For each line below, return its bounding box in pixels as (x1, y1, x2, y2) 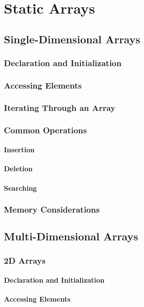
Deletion (4, 163, 33, 174)
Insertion (4, 144, 35, 155)
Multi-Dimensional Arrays (4, 229, 138, 244)
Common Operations (4, 124, 87, 136)
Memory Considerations (4, 203, 100, 216)
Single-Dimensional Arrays (4, 31, 140, 46)
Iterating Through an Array (4, 101, 116, 113)
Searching (4, 182, 37, 193)
